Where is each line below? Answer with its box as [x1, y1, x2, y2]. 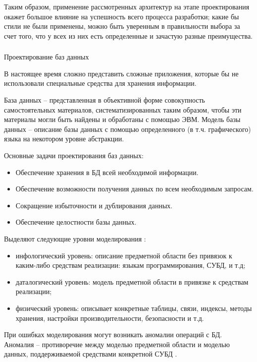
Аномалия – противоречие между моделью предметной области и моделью [4, 339, 230, 349]
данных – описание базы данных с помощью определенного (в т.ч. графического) [4, 123, 251, 134]
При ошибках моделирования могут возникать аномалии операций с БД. [4, 329, 222, 340]
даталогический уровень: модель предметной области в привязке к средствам [15, 276, 249, 287]
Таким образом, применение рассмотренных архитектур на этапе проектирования [4, 1, 250, 11]
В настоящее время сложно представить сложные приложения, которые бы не [4, 68, 239, 78]
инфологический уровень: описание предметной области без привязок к [15, 250, 232, 260]
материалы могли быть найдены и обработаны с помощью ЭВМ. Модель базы [4, 114, 241, 124]
